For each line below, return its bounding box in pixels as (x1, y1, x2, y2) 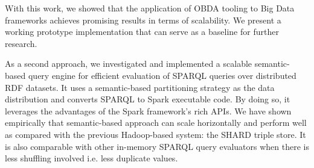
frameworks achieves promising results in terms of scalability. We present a (5, 13, 281, 26)
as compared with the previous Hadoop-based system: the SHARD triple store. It (5, 128, 306, 140)
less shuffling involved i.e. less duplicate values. (5, 152, 178, 164)
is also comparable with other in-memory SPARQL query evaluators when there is (5, 140, 309, 152)
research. (5, 37, 37, 49)
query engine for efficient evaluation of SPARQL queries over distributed (28, 69, 296, 81)
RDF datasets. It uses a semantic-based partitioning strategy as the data (5, 81, 275, 93)
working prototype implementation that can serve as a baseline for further (5, 25, 279, 38)
